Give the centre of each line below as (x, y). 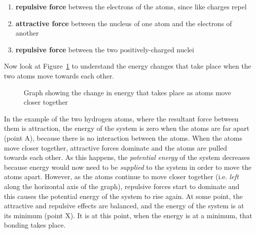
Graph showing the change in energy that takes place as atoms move (128, 92)
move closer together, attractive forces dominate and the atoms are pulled (116, 147)
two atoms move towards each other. (59, 75)
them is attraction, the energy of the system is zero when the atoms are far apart (127, 128)
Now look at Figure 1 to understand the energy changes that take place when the (128, 66)
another (27, 33)
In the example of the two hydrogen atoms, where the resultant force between (121, 118)
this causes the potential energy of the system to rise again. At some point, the (123, 196)
